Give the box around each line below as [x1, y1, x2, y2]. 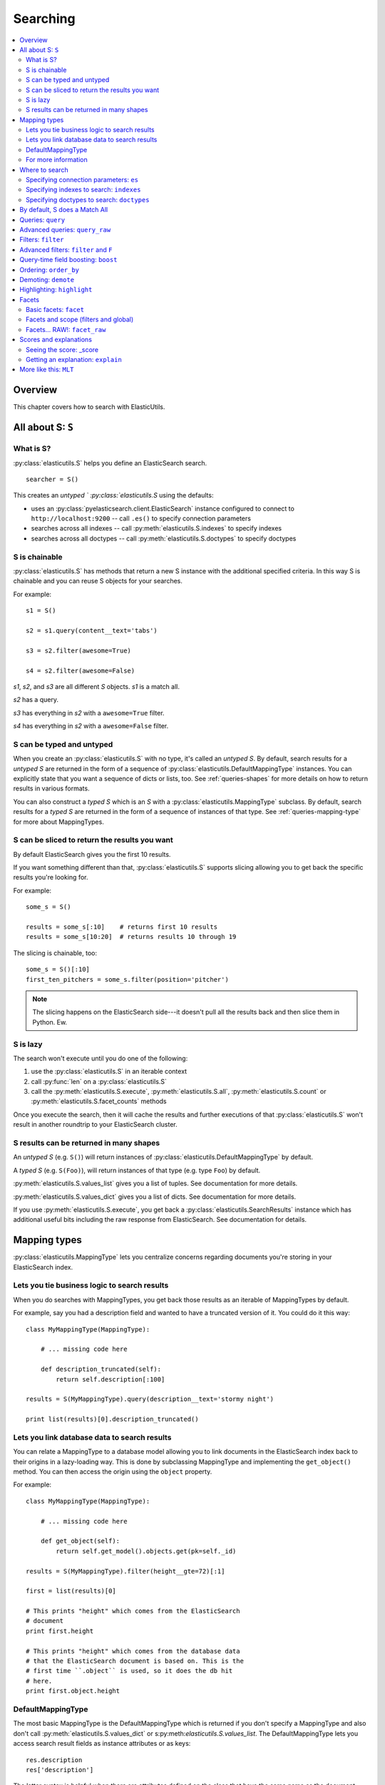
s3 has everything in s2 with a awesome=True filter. [13, 708, 165, 717]
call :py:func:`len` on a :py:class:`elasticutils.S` [31, 1077, 168, 1085]
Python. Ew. [32, 1017, 68, 1026]
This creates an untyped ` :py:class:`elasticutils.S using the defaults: [13, 491, 214, 500]
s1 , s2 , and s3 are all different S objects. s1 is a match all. [13, 682, 180, 690]
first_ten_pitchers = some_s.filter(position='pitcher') [26, 975, 230, 983]
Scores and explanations [19, 336, 93, 344]
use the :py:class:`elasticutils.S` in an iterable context [31, 1067, 188, 1076]
